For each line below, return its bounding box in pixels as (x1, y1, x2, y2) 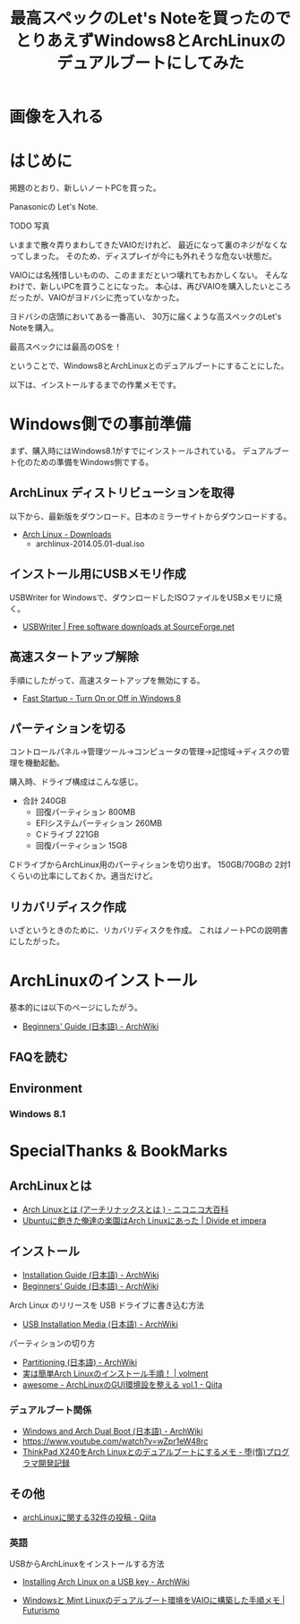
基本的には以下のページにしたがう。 (9, 1002, 142, 1013)
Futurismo (21, 1604, 60, 1615)
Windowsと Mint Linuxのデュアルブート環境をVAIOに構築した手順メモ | (21, 1594, 286, 1605)
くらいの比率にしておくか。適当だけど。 (9, 871, 159, 881)
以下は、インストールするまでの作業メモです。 (9, 380, 182, 391)
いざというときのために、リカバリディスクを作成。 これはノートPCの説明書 (9, 924, 288, 936)
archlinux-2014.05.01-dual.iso (35, 538, 145, 549)
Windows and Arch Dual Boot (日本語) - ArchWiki (21, 1425, 203, 1436)
